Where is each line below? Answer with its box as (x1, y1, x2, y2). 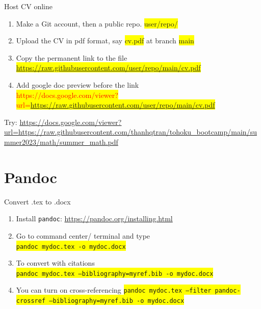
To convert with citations (16, 257, 95, 268)
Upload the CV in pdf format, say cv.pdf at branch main (16, 35, 194, 46)
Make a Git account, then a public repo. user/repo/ (16, 18, 178, 29)
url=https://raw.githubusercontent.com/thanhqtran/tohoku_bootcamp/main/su (4, 126, 257, 137)
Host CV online (4, 1, 53, 11)
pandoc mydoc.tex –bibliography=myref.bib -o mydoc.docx (16, 270, 214, 277)
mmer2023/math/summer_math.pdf (4, 136, 118, 147)
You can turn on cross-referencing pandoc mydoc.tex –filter (16, 285, 212, 295)
